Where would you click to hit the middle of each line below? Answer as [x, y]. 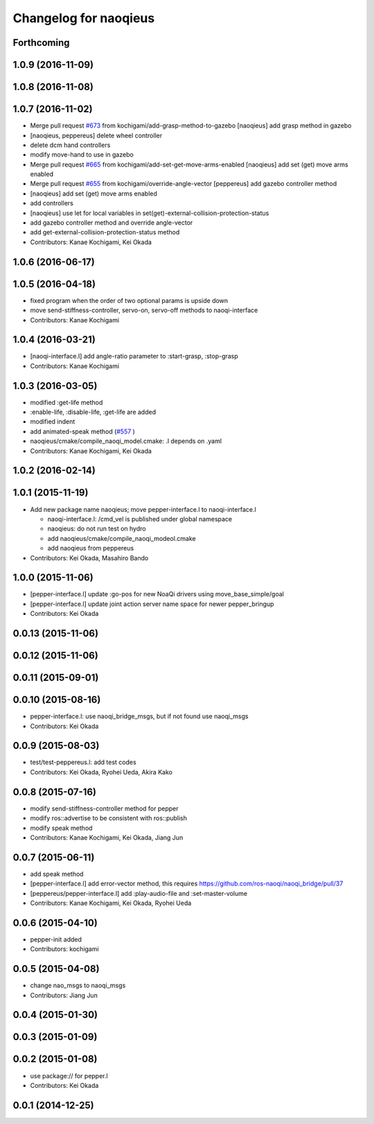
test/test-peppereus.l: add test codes [83, 762]
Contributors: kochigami [65, 949]
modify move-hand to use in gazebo [82, 155]
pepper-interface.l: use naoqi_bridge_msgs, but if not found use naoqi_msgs [139, 716]
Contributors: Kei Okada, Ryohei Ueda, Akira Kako [101, 772]
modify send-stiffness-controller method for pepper [104, 809]
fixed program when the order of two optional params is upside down [129, 300]
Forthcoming [41, 43]
